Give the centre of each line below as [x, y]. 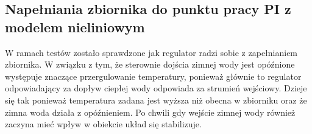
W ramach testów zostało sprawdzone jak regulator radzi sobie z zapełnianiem [151, 52]
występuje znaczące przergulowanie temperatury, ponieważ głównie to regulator [153, 76]
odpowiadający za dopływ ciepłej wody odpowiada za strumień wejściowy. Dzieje [156, 88]
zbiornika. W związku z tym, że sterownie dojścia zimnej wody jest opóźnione [150, 64]
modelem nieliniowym [75, 26]
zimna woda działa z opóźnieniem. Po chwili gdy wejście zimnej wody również [150, 112]
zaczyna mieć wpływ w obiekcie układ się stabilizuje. [103, 124]
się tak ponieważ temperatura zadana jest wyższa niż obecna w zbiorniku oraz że [156, 100]
